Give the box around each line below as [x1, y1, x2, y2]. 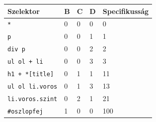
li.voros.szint [7, 95, 58, 103]
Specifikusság [102, 5, 149, 16]
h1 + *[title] [7, 70, 54, 78]
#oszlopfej [7, 108, 43, 115]
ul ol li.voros [7, 83, 58, 90]
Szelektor [7, 5, 40, 16]
